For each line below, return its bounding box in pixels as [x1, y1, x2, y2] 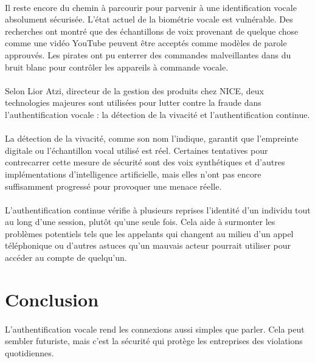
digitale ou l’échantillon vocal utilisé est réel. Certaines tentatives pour [5, 143, 268, 156]
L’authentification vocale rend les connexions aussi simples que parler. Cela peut [5, 322, 305, 335]
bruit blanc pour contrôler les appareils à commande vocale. [5, 60, 229, 73]
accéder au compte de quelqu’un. [5, 251, 127, 264]
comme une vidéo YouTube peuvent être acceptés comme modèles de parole [5, 36, 287, 49]
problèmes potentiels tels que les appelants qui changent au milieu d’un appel [5, 227, 294, 240]
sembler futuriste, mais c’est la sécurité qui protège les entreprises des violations [5, 334, 303, 347]
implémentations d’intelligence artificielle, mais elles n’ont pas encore [5, 167, 261, 180]
